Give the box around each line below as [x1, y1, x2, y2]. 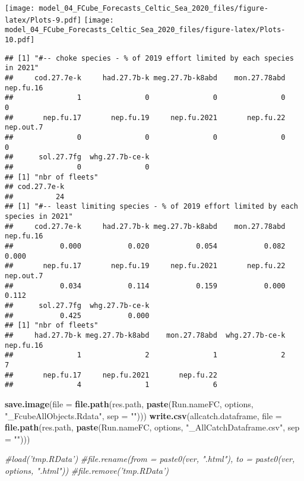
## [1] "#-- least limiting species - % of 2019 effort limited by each [5, 202, 298, 211]
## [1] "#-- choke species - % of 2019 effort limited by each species [5, 54, 294, 62]
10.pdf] [5, 35, 35, 44]
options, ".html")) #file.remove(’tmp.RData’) [5, 464, 169, 476]
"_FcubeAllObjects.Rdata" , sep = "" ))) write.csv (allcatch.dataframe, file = [5, 409, 282, 422]
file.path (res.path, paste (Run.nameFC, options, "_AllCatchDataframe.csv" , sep [5, 421, 300, 433]
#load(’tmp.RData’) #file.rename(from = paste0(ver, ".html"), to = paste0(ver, [5, 452, 295, 465]
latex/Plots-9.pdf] [5, 15, 81, 24]
